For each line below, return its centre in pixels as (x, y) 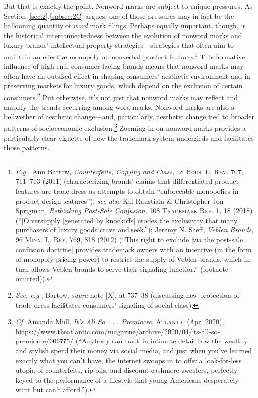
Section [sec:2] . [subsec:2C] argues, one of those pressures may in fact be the (119, 16)
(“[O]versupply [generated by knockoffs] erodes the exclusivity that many (127, 220)
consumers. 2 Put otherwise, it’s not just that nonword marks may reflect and (121, 96)
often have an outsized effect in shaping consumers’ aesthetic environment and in (127, 76)
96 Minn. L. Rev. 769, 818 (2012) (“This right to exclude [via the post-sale (129, 240)
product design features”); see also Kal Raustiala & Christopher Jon (120, 200)
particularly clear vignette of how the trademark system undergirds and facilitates (129, 138)
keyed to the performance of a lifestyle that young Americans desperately (127, 379)
